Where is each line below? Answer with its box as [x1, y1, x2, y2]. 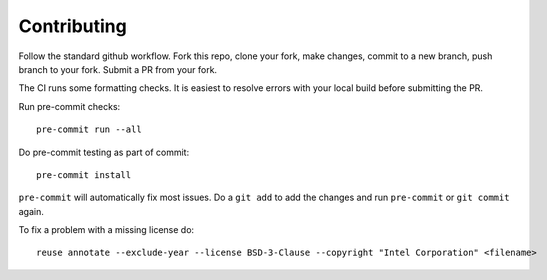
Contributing [18, 15, 127, 37]
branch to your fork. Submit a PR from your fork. [18, 63, 218, 75]
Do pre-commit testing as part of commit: [18, 146, 190, 158]
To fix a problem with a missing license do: [18, 224, 195, 236]
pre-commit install [36, 169, 132, 180]
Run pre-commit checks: [18, 100, 121, 112]
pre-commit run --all [36, 124, 142, 135]
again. [18, 205, 45, 217]
